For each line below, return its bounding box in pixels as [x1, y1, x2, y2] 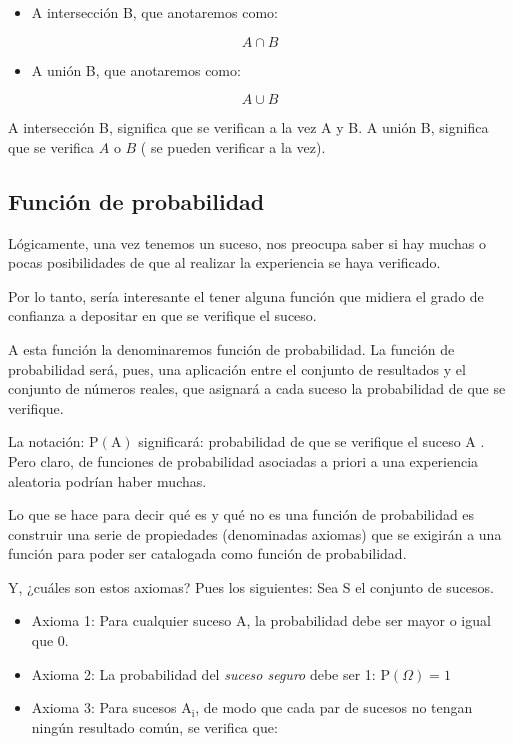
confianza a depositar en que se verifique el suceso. [8, 305, 317, 326]
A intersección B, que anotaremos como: [31, 2, 278, 22]
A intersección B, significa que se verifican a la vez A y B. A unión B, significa [8, 117, 489, 138]
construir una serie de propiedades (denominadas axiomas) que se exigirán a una [8, 523, 502, 544]
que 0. [31, 630, 69, 651]
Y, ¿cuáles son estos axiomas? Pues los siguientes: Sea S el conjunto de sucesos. [8, 576, 494, 597]
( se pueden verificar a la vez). [140, 136, 326, 157]
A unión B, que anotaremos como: [31, 59, 241, 80]
